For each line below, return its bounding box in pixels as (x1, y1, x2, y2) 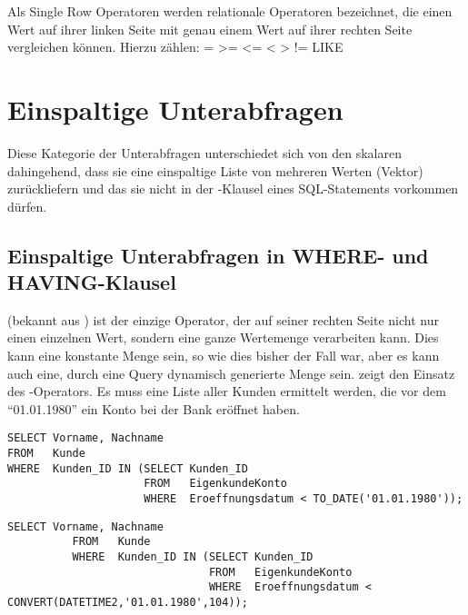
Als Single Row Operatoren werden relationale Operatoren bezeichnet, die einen (7, 2, 453, 20)
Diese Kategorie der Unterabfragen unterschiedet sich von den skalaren (7, 143, 402, 162)
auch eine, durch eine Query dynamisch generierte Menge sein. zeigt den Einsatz (7, 363, 455, 382)
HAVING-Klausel (7, 268, 176, 296)
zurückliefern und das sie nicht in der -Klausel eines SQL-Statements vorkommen (7, 179, 459, 198)
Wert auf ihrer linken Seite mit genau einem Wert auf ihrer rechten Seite (7, 19, 413, 38)
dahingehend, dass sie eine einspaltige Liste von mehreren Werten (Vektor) (7, 161, 423, 180)
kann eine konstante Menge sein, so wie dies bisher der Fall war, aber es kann (7, 346, 440, 365)
